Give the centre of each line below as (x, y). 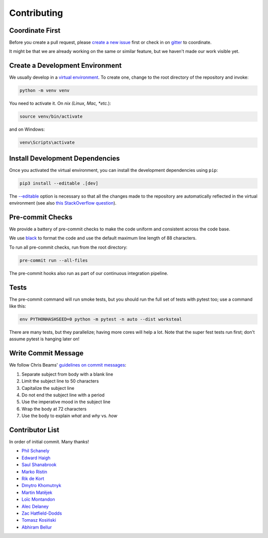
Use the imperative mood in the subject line (66, 402)
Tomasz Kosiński (39, 520)
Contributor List (34, 430)
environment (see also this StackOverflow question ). (63, 203)
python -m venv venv (44, 91)
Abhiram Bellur (37, 527)
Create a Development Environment (66, 66)
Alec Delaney (35, 506)
